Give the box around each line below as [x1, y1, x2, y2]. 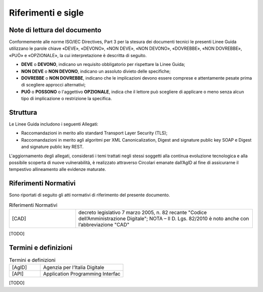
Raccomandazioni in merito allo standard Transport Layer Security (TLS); [21, 130, 168, 136]
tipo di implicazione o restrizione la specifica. [21, 96, 112, 102]
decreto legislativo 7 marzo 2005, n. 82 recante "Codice [78, 209, 207, 216]
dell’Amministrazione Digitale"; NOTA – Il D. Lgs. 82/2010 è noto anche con [78, 215, 249, 222]
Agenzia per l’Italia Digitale [43, 264, 105, 271]
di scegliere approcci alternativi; [21, 82, 86, 88]
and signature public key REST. [21, 144, 84, 150]
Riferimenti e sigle [9, 7, 84, 18]
